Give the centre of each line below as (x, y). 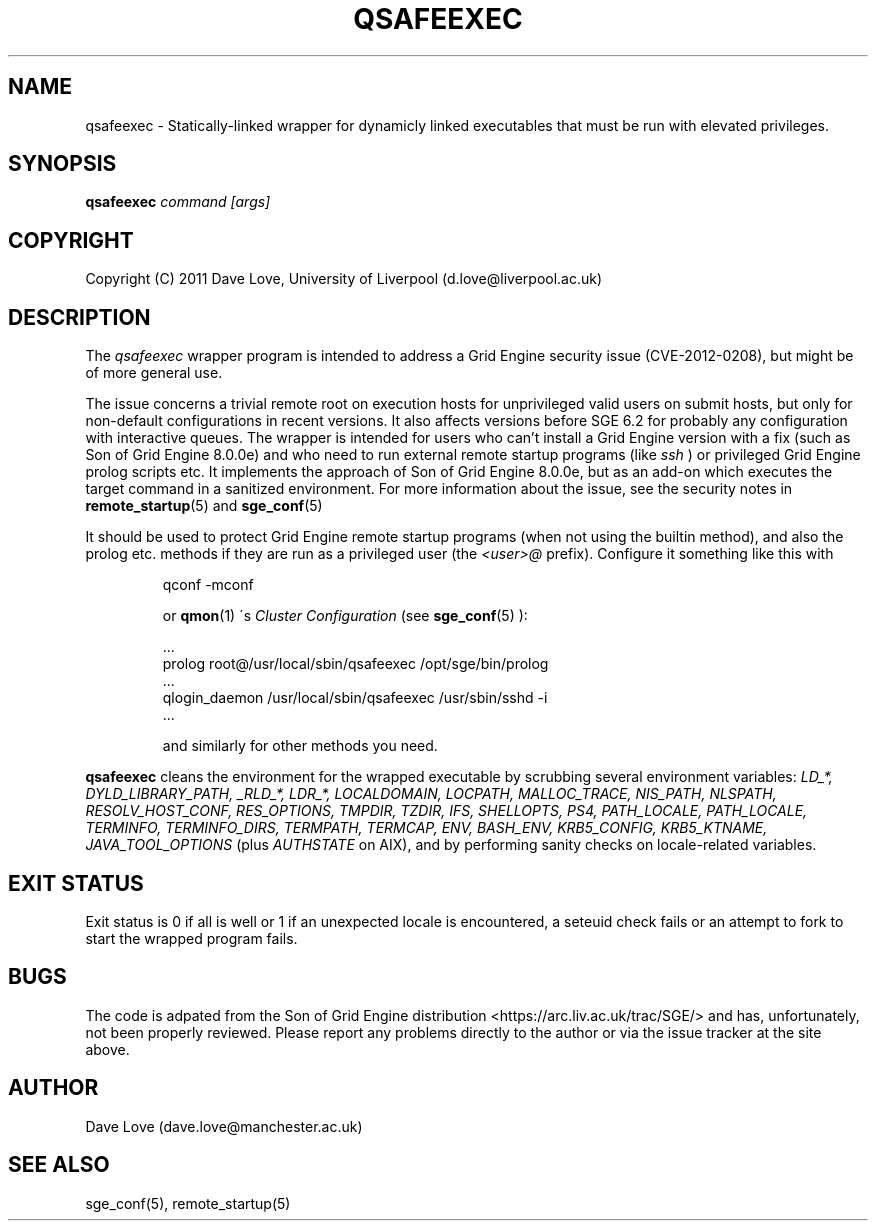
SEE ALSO (59, 1165)
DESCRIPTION (79, 317)
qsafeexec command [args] (178, 202)
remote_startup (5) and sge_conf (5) (204, 506)
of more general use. (154, 373)
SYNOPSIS (62, 164)
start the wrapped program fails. (191, 938)
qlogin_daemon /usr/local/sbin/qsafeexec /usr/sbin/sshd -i (355, 698)
